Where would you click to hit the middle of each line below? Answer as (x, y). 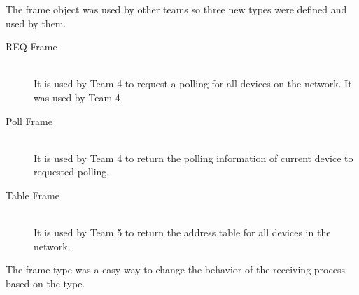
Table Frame (33, 195)
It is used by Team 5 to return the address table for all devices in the (182, 232)
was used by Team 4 (77, 97)
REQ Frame (31, 46)
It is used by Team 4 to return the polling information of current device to (193, 158)
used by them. (36, 23)
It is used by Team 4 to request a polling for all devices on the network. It (193, 84)
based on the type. (45, 283)
